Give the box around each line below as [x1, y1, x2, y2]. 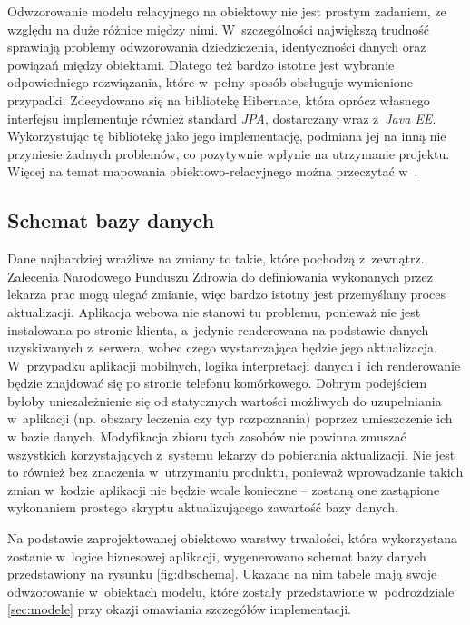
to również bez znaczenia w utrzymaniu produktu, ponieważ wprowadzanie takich [7, 462, 464, 481]
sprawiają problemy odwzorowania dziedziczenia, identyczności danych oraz [7, 37, 426, 56]
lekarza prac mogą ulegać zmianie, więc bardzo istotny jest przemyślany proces [7, 284, 446, 303]
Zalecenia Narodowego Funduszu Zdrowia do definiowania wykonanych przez [7, 266, 434, 285]
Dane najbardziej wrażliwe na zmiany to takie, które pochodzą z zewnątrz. [7, 249, 425, 268]
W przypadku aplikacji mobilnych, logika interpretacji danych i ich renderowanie [7, 355, 461, 374]
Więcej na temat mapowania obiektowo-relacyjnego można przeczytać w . [7, 162, 418, 181]
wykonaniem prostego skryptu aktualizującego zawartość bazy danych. [7, 498, 398, 517]
